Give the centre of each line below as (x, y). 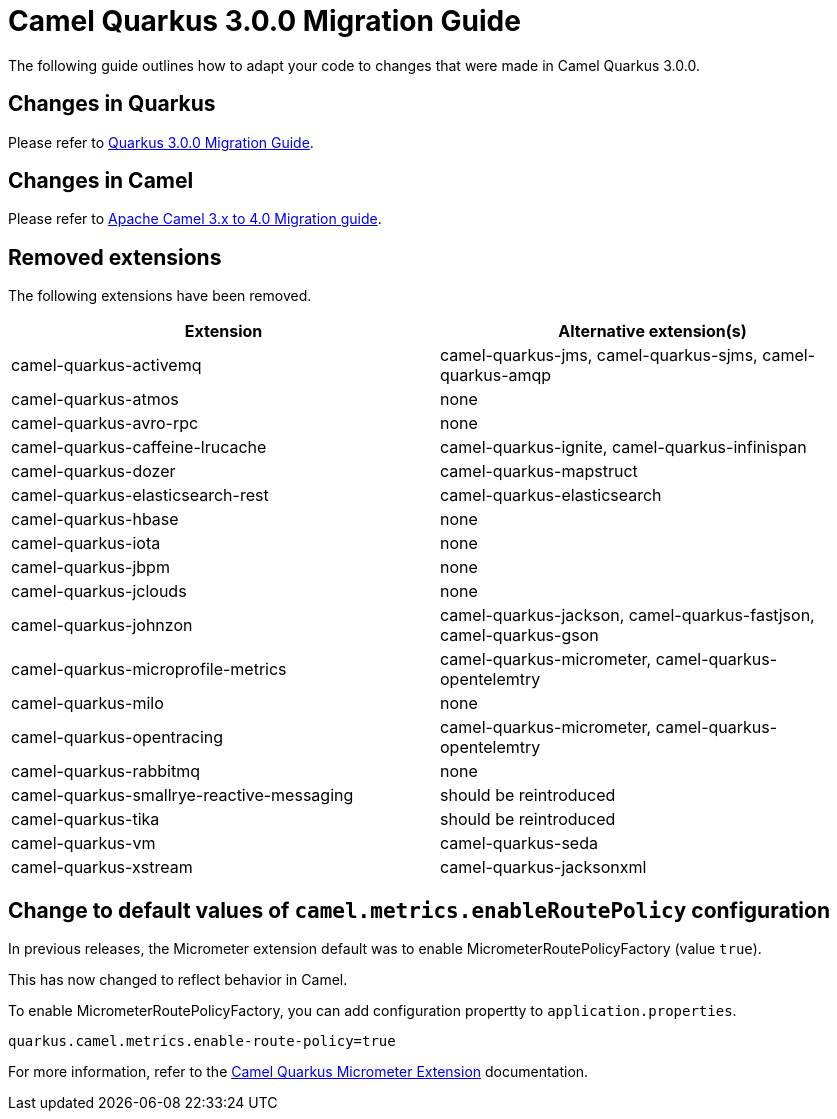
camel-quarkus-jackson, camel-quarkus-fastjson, (627, 615)
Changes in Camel (101, 181)
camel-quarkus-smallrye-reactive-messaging (182, 795)
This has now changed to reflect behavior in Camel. (178, 980)
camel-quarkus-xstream (102, 867)
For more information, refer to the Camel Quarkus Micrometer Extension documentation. (298, 1072)
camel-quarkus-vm (83, 843)
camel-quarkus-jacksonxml (543, 867)
